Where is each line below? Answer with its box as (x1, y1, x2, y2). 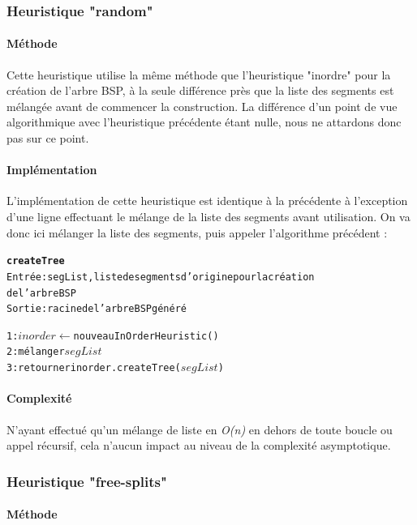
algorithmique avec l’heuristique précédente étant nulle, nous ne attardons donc (6, 113, 402, 130)
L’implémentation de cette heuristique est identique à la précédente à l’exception (6, 192, 408, 209)
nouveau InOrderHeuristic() (73, 330, 219, 342)
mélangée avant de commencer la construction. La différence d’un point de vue (6, 97, 398, 114)
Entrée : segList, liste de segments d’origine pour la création (6, 271, 315, 283)
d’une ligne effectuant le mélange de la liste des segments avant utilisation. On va (6, 208, 411, 224)
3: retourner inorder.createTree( (6, 362, 181, 374)
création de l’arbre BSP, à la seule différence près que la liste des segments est (6, 82, 394, 99)
